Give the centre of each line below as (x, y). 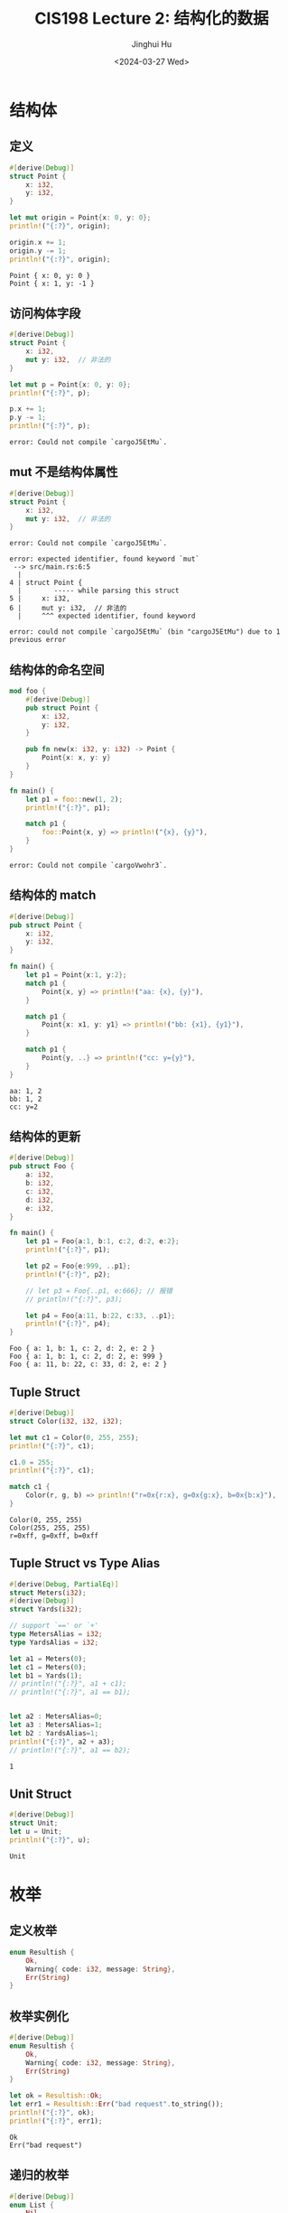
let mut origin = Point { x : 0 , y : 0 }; (80, 218)
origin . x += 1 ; (38, 242)
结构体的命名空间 (57, 669)
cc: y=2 (24, 1107)
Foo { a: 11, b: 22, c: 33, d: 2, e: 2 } (88, 1364)
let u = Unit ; (36, 1832)
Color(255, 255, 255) (50, 1528)
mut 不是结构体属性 (64, 472)
